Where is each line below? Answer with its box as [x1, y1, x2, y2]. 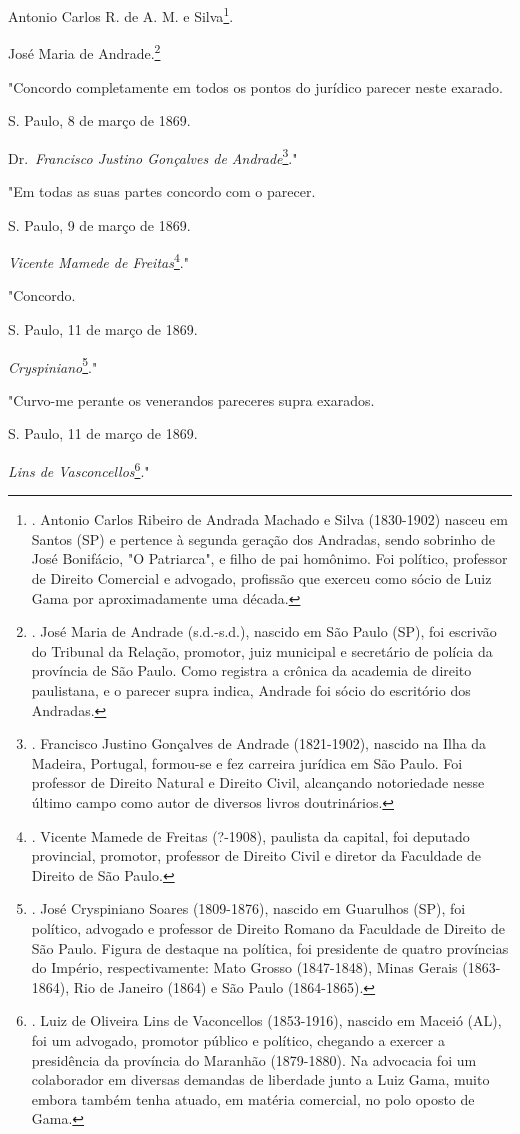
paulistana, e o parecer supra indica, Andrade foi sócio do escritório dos [31, 680, 471, 700]
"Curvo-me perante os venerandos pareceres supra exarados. [8, 389, 375, 410]
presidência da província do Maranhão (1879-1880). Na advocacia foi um [31, 1049, 477, 1070]
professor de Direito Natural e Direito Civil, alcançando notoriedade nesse [31, 772, 485, 793]
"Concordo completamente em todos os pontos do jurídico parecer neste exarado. [8, 76, 503, 97]
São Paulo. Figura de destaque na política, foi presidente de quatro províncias [31, 937, 509, 958]
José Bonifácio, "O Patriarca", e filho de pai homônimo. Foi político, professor [31, 548, 508, 569]
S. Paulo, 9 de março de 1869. [8, 214, 191, 235]
